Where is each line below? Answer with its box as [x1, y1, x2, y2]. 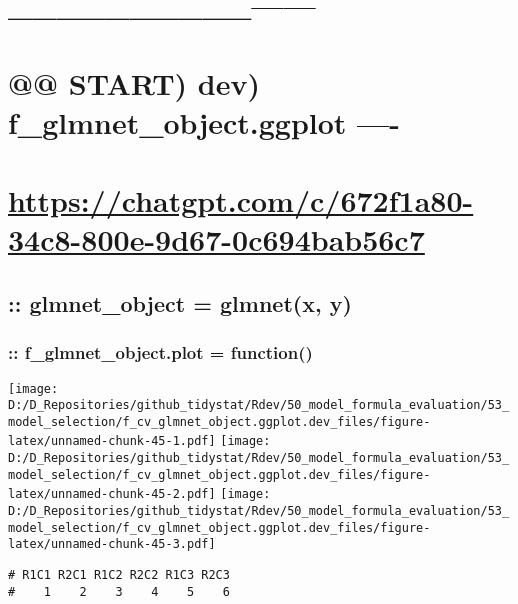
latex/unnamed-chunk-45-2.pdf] [8, 487, 216, 502]
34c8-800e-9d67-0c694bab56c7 [8, 219, 425, 260]
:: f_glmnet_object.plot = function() [8, 340, 313, 365]
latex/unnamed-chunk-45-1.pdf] [8, 434, 216, 449]
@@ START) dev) [8, 62, 261, 103]
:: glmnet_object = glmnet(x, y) [8, 287, 352, 318]
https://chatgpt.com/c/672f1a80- [8, 180, 474, 221]
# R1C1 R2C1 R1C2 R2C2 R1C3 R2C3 [8, 568, 230, 583]
